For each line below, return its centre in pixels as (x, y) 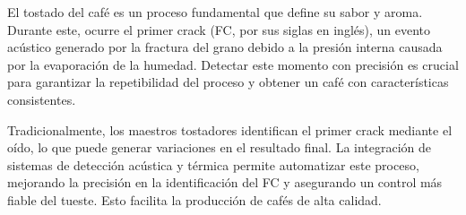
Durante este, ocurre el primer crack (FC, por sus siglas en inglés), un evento (219, 29)
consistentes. (42, 99)
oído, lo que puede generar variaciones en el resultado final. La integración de (220, 147)
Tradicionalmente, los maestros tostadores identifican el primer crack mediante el (230, 129)
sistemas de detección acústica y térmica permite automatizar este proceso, (213, 164)
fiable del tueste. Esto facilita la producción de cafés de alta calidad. (194, 199)
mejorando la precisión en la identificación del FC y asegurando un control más (225, 182)
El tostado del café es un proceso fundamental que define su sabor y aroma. (215, 12)
